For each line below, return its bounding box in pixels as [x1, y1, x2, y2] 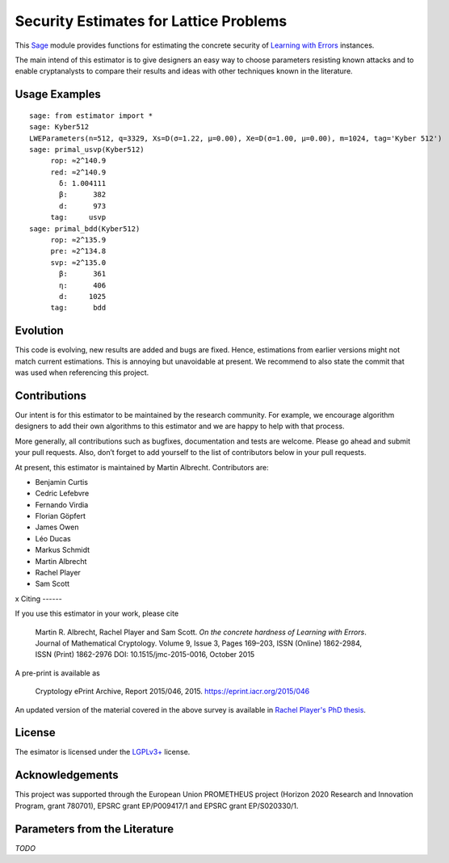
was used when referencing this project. [15, 368, 149, 377]
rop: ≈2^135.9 [50, 235, 107, 245]
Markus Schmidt [35, 545, 90, 555]
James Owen [35, 522, 79, 533]
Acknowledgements [15, 768, 119, 782]
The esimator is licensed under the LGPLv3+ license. [15, 747, 191, 757]
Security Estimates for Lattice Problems [15, 12, 287, 30]
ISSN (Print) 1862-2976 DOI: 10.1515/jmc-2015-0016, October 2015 [35, 650, 255, 659]
